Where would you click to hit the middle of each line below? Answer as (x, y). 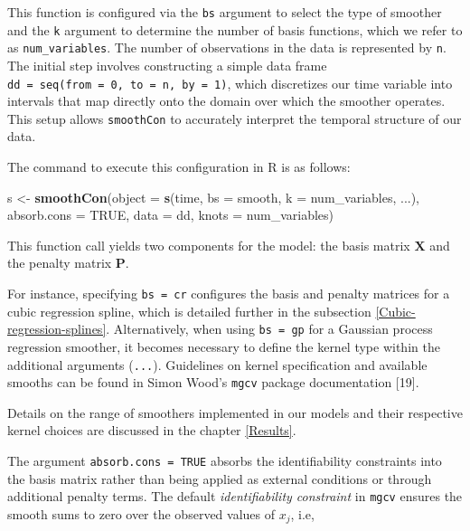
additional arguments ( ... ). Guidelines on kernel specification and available (217, 364)
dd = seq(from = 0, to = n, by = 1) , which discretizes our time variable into (230, 83)
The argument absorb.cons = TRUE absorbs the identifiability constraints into (225, 461)
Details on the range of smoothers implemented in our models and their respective (235, 412)
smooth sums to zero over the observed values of (141, 513)
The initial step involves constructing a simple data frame (167, 65)
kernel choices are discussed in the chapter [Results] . (152, 430)
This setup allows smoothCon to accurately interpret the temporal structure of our (235, 118)
